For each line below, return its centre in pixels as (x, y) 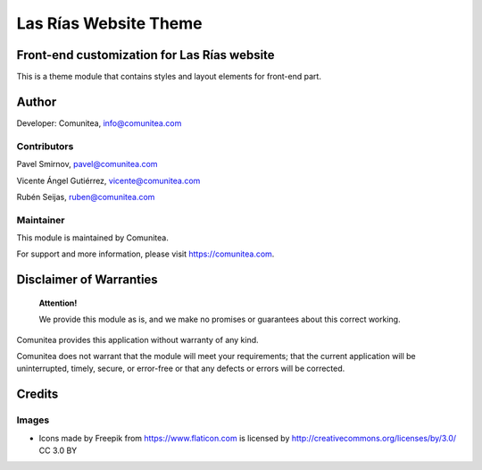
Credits (37, 394)
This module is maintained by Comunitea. (92, 238)
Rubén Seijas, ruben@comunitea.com (86, 197)
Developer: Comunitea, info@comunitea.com (99, 123)
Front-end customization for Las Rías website (146, 55)
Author (37, 101)
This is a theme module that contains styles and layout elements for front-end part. (169, 77)
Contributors (45, 146)
